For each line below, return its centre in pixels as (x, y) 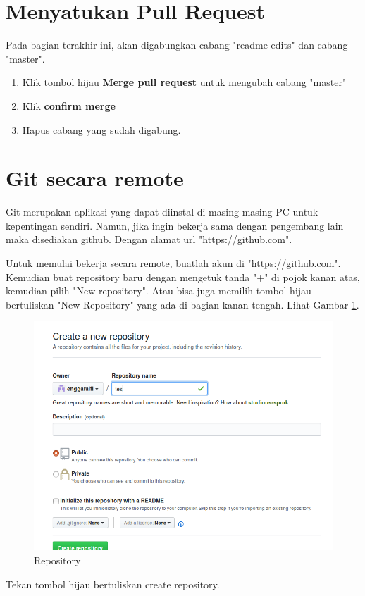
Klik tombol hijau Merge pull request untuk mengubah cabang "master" (184, 82)
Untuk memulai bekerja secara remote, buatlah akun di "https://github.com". (173, 263)
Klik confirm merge (69, 105)
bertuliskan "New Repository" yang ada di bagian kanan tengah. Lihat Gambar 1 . (182, 304)
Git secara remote (95, 178)
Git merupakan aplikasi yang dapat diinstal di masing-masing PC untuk (162, 212)
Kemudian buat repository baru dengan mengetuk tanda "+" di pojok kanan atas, (183, 277)
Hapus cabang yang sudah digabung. (101, 129)
